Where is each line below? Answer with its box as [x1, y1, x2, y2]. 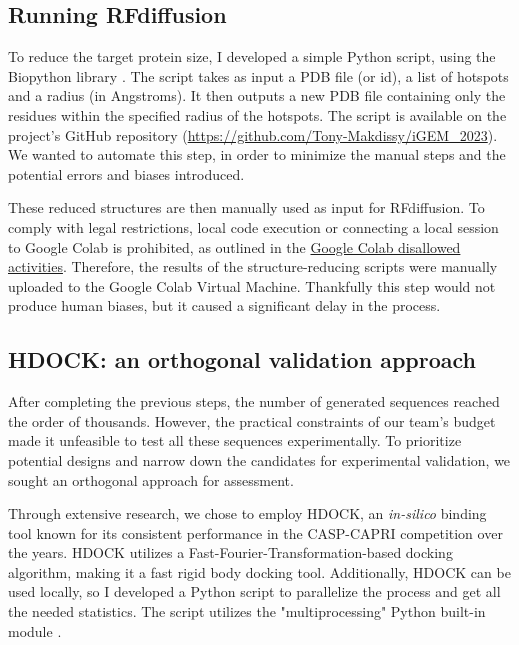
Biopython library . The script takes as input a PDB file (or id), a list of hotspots [8, 65, 509, 86]
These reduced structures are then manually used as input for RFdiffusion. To [8, 197, 485, 218]
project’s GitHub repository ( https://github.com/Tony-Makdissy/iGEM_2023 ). [8, 124, 498, 145]
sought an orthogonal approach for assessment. [8, 469, 294, 490]
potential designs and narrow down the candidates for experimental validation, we [8, 449, 511, 470]
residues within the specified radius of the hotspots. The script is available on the [8, 104, 507, 125]
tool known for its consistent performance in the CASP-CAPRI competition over [8, 522, 503, 543]
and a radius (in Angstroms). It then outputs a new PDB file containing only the [8, 85, 506, 106]
